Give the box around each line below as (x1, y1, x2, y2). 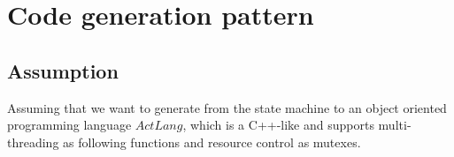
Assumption (7, 56, 119, 84)
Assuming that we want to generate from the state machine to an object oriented (7, 98, 447, 116)
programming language (7, 116, 132, 134)
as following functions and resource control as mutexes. (63, 132, 361, 151)
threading (7, 132, 59, 151)
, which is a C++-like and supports (182, 116, 374, 134)
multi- (378, 116, 412, 134)
